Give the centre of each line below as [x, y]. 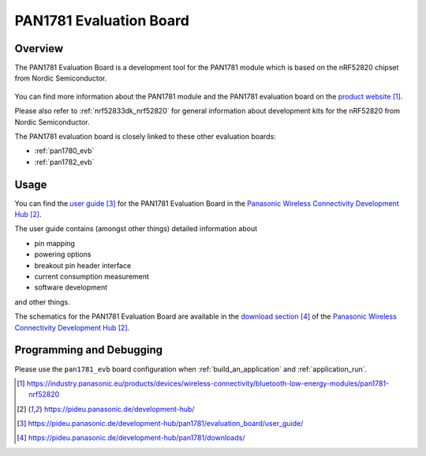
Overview [39, 49]
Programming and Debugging [89, 350]
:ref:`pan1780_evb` [64, 151]
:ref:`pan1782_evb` [64, 162]
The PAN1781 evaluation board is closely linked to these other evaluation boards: [145, 136]
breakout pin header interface [83, 265]
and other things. [42, 302]
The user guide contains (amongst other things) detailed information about [136, 229]
